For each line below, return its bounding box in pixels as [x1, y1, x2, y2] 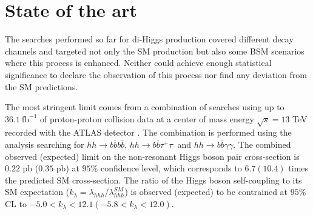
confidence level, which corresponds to [100, 162, 242, 174]
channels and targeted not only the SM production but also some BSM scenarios [5, 44, 305, 57]
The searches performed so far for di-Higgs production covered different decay [5, 33, 294, 45]
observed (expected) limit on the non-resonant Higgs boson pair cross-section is [5, 150, 300, 162]
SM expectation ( [5, 185, 70, 198]
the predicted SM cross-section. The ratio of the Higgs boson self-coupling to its [5, 173, 302, 186]
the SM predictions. [5, 80, 78, 93]
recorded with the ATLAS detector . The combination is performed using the [5, 126, 292, 139]
